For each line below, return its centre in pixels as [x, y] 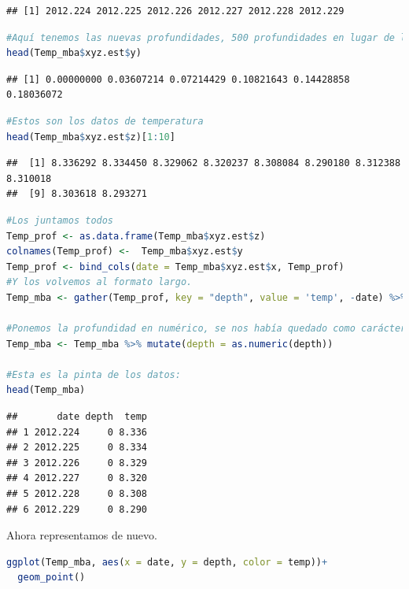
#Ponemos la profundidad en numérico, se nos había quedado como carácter [206, 329]
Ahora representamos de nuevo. [82, 535]
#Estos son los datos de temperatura [105, 121]
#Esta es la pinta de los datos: [94, 374]
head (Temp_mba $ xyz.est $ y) [74, 53]
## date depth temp [77, 417]
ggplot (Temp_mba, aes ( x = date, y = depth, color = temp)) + [167, 562]
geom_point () [52, 578]
